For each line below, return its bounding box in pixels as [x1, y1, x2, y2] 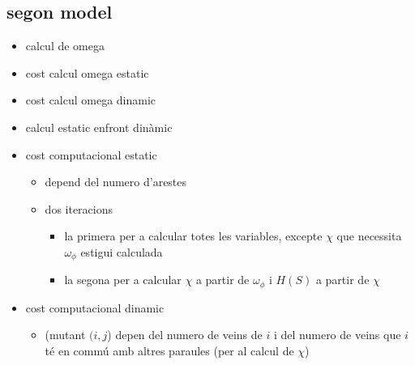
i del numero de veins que [273, 326, 401, 343]
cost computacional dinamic [25, 299, 165, 316]
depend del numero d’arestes [45, 173, 187, 190]
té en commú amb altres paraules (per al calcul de [45, 342, 294, 359]
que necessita [336, 227, 402, 244]
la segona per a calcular [64, 271, 182, 288]
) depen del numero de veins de [107, 326, 263, 343]
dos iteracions [45, 200, 113, 217]
